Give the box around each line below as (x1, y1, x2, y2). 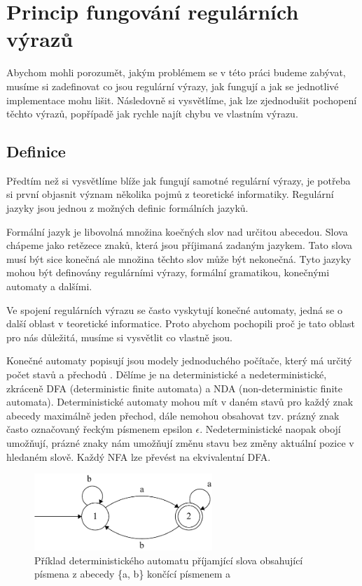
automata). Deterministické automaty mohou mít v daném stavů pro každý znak (6, 394, 354, 409)
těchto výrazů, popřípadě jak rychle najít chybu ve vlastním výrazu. (6, 106, 298, 121)
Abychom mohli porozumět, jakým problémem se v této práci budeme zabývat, (6, 65, 346, 80)
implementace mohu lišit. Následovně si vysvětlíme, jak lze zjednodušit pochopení (6, 92, 357, 107)
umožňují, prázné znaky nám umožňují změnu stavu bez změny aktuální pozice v (6, 435, 354, 450)
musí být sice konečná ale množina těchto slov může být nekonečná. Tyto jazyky (6, 251, 351, 266)
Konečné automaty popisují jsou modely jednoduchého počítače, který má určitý (6, 353, 352, 368)
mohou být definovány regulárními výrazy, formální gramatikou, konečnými (6, 265, 330, 280)
